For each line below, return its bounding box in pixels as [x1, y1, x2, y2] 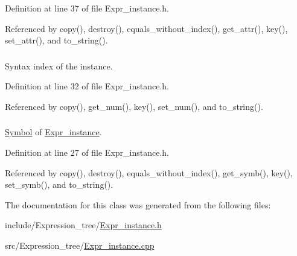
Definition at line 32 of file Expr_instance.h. [5, 80, 169, 92]
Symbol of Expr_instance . [5, 126, 102, 138]
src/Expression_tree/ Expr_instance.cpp [5, 238, 155, 251]
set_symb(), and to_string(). [5, 178, 113, 191]
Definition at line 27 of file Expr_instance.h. [5, 146, 169, 158]
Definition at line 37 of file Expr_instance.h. [5, 2, 169, 14]
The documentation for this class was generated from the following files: [5, 198, 271, 211]
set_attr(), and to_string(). [5, 34, 108, 46]
